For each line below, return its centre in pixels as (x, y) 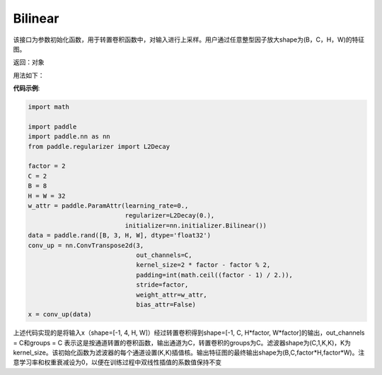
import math (49, 107)
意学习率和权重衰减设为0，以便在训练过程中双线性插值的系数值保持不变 (117, 362)
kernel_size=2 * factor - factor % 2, (203, 265)
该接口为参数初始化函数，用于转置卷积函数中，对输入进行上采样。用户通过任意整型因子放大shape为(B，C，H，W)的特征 (189, 40)
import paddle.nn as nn (69, 137)
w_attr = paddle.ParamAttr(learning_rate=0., (108, 206)
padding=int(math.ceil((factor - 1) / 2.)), (215, 275)
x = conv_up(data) (60, 315)
